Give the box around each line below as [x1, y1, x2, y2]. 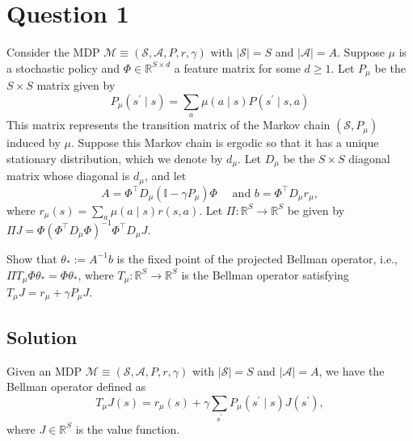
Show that [6, 250, 57, 267]
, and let [144, 167, 187, 184]
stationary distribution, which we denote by [6, 149, 223, 166]
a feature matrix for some [174, 59, 301, 76]
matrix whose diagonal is [6, 167, 130, 184]
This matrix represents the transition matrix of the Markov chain [6, 116, 331, 133]
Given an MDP [6, 362, 82, 379]
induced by [6, 134, 61, 151]
